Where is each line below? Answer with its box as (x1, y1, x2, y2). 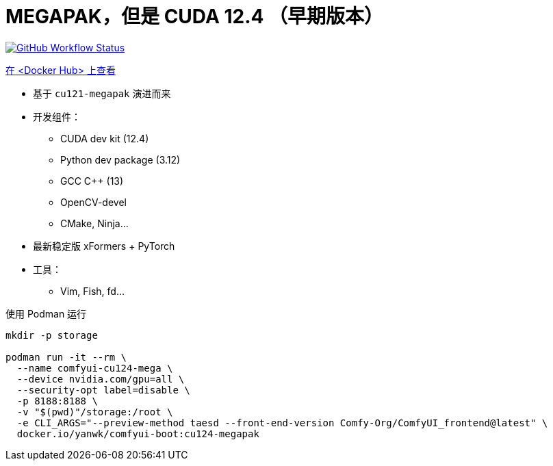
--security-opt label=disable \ (16, 384, 190, 396)
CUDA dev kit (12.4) (60, 132, 149, 144)
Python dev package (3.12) (60, 153, 181, 166)
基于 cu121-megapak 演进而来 (33, 87, 171, 99)
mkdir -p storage (5, 329, 98, 341)
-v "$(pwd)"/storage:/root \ (16, 406, 173, 417)
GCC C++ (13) (60, 174, 124, 187)
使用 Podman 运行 (5, 307, 87, 320)
